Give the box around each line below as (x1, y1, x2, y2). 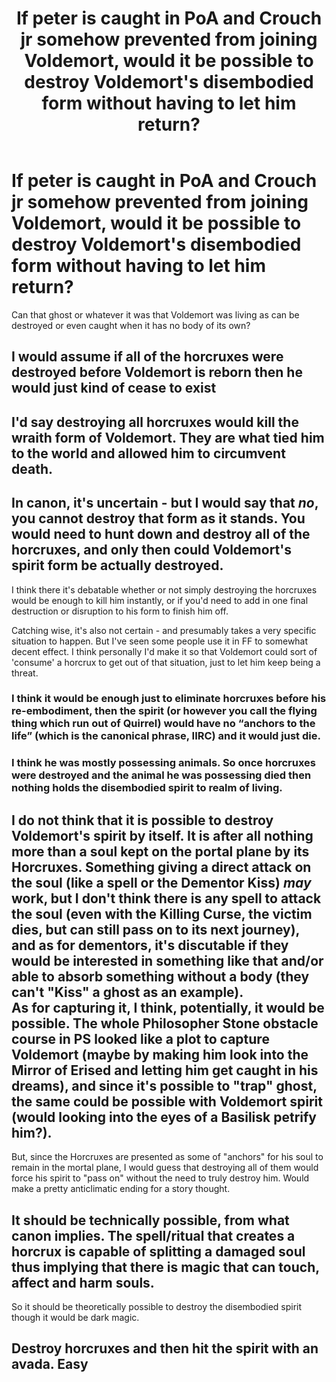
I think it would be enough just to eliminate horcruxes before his (11, 692, 327, 706)
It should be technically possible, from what (11, 1212, 290, 1229)
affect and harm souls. (11, 1274, 155, 1291)
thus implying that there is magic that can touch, (11, 1258, 320, 1276)
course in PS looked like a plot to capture (11, 1030, 270, 1047)
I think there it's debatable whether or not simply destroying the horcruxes (11, 583, 318, 596)
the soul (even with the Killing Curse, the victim (11, 905, 313, 922)
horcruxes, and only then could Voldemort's (11, 542, 293, 559)
